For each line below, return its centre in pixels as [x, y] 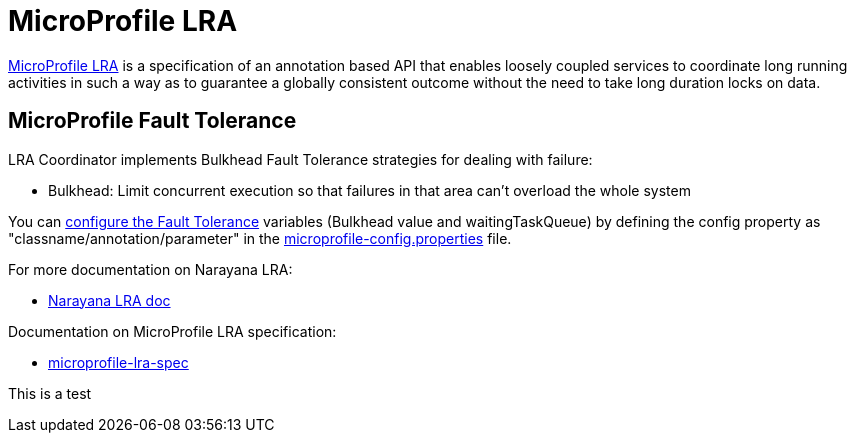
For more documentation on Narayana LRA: [150, 269]
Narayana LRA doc [109, 300]
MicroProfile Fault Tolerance [152, 121]
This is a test [50, 393]
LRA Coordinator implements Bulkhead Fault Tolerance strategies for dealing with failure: [300, 159]
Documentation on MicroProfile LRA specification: [172, 331]
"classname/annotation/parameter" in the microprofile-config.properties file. [260, 238]
